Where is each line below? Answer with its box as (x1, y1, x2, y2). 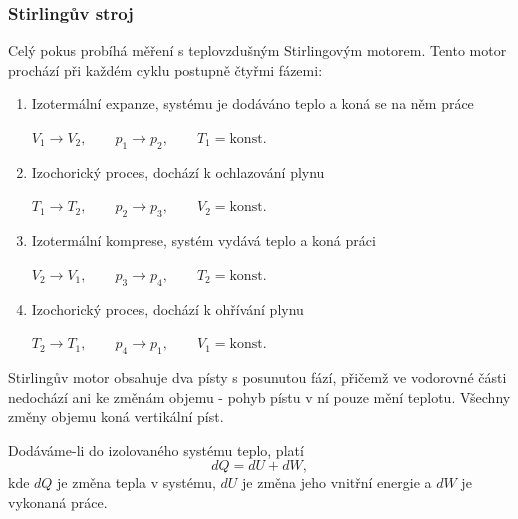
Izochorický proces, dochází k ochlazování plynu (31, 161, 325, 182)
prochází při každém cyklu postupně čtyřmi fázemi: (8, 59, 323, 80)
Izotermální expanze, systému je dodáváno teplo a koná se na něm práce (31, 93, 474, 114)
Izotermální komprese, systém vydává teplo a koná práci (31, 230, 376, 251)
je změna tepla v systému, (57, 472, 216, 493)
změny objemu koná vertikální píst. (8, 406, 224, 427)
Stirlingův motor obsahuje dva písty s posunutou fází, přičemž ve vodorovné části (8, 366, 507, 387)
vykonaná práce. (8, 491, 108, 512)
